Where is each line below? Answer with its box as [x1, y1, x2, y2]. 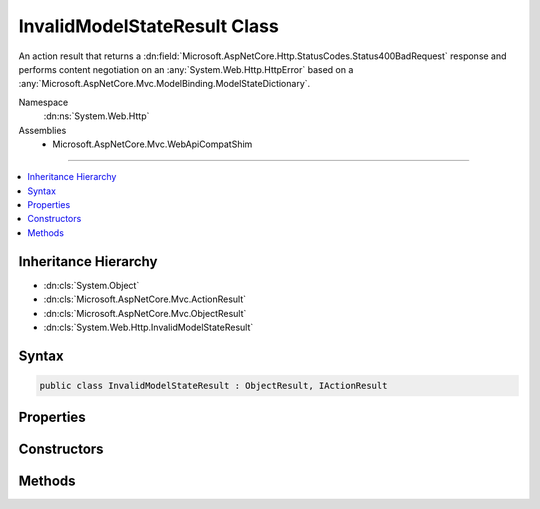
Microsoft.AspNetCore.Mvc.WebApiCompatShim [52, 138, 253, 150]
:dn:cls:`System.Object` [43, 279, 140, 291]
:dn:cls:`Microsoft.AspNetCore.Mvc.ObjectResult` [43, 307, 247, 319]
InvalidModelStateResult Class [18, 15, 279, 37]
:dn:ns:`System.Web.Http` [43, 110, 150, 122]
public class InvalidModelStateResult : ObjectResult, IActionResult [39, 380, 388, 391]
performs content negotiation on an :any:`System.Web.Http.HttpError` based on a [18, 63, 354, 75]
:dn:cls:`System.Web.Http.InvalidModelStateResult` [43, 321, 254, 333]
